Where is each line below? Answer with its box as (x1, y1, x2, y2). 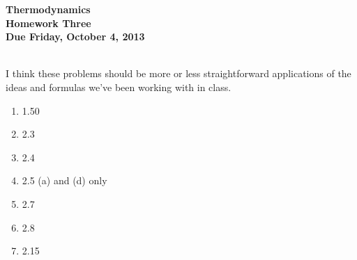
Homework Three (6, 15, 91, 30)
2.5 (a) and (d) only (22, 173, 107, 188)
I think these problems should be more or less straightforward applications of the (6, 66, 351, 81)
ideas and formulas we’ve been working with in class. (6, 79, 231, 94)
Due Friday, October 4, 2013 (6, 29, 145, 44)
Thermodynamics (6, 2, 91, 16)
